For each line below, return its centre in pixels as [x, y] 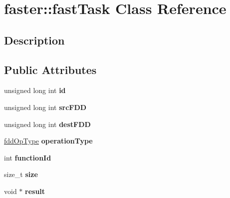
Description [34, 40]
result [35, 191]
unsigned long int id [35, 90]
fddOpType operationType [48, 141]
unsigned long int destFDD [47, 124]
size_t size [21, 174]
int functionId [28, 157]
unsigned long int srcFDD [45, 107]
